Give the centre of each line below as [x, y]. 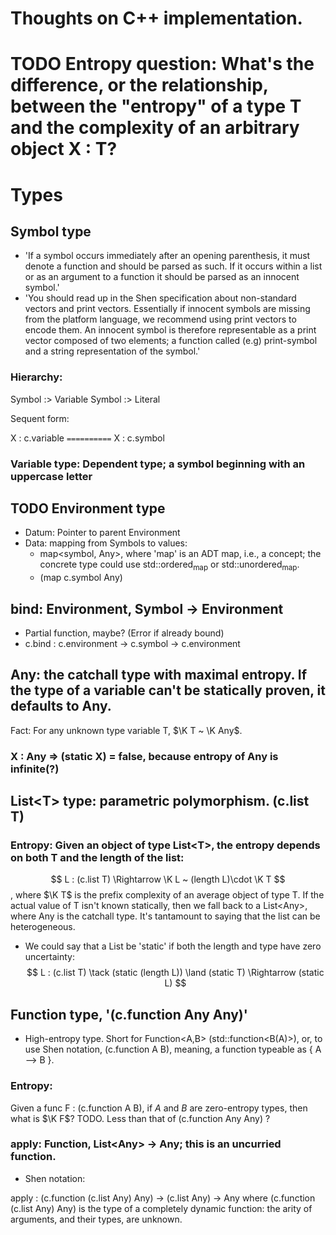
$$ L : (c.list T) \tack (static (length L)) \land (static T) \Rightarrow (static [175, 973]
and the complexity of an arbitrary [155, 128]
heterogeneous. [43, 927]
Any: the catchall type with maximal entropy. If [159, 675]
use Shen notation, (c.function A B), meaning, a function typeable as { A [173, 1049]
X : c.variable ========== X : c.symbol [87, 438]
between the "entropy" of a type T [156, 106]
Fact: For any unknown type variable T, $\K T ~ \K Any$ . [126, 730]
